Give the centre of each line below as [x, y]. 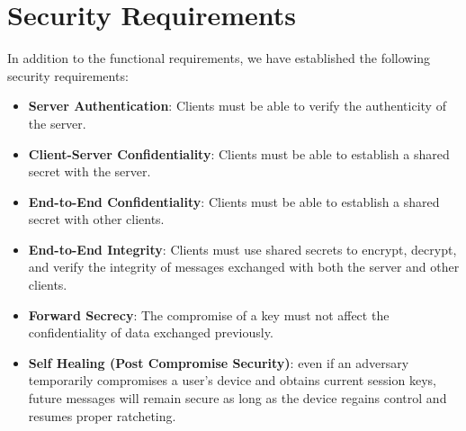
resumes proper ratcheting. [102, 415]
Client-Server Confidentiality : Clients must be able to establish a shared [239, 153]
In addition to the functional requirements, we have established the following [219, 58]
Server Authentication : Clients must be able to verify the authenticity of [237, 106]
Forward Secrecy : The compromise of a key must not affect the [209, 314]
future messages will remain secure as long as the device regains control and [237, 398]
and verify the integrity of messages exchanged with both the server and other [244, 267]
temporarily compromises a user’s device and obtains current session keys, [232, 380]
